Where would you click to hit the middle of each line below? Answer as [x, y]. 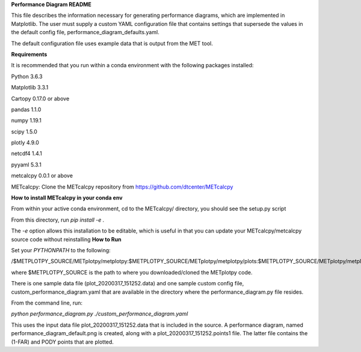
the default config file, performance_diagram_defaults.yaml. [85, 32]
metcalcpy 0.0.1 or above [42, 176]
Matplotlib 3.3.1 [30, 88]
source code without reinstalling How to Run [66, 239]
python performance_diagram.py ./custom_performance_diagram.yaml [100, 314]
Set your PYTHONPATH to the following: [61, 250]
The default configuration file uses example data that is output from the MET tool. [112, 43]
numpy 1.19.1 [26, 121]
